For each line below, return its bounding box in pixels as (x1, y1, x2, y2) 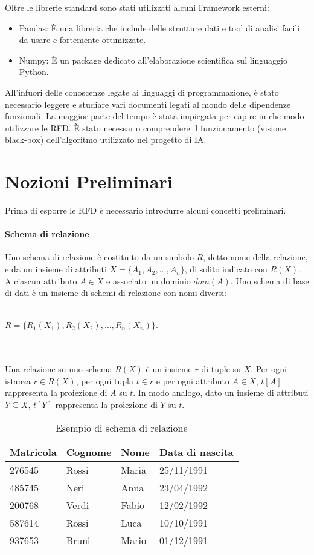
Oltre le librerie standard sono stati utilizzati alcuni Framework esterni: (5, 1, 269, 13)
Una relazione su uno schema (5, 363, 112, 375)
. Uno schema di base (230, 274, 309, 287)
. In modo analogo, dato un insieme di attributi (133, 386, 309, 399)
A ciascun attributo (5, 274, 77, 287)
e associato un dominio (106, 274, 191, 287)
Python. (19, 65, 49, 78)
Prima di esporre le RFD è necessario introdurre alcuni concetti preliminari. (5, 204, 286, 217)
